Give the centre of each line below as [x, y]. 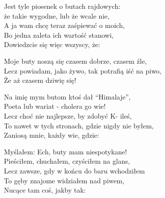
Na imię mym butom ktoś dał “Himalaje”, [67, 96]
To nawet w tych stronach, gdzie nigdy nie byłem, [79, 125]
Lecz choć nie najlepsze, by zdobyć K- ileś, [68, 115]
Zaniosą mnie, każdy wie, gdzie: [52, 135]
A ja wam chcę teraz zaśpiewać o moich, [64, 25]
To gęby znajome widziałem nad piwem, [64, 180]
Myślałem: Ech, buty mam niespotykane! [66, 151]
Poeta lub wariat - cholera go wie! [55, 106]
